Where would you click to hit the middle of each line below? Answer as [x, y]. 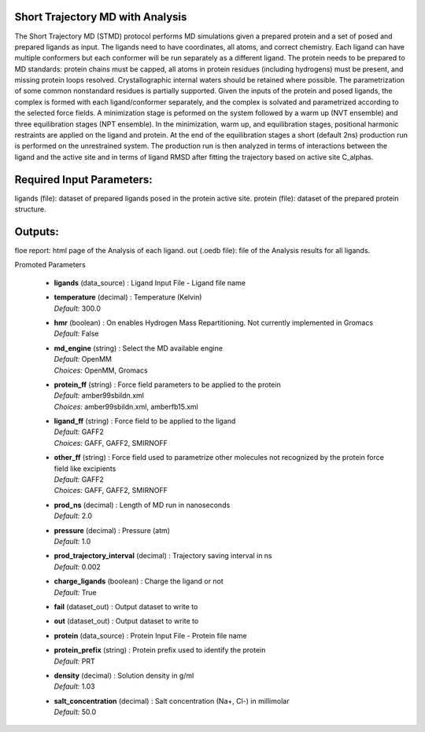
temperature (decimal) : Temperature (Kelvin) [128, 297]
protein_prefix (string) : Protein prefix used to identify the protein [160, 650]
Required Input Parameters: [83, 180]
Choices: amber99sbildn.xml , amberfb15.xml [126, 406]
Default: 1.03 [74, 686]
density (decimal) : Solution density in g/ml [124, 675]
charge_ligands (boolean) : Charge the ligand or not [139, 581]
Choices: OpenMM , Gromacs [101, 370]
